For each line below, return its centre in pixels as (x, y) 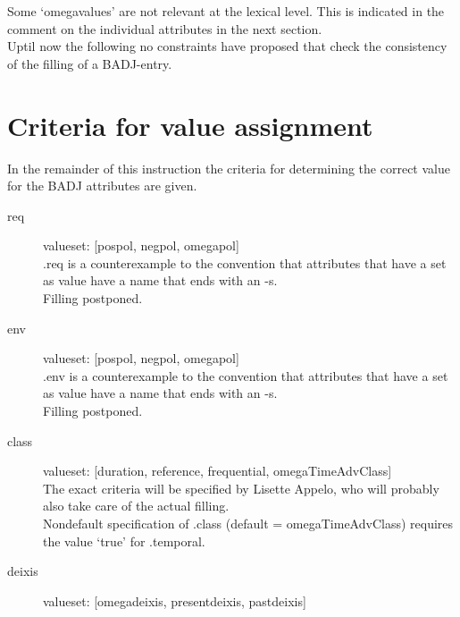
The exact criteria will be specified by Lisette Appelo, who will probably (241, 488)
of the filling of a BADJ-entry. (90, 63)
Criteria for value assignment (190, 125)
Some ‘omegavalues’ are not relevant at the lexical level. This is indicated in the (226, 11)
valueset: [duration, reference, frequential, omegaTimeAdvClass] (217, 471)
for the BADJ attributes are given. (102, 186)
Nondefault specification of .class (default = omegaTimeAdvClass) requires (248, 523)
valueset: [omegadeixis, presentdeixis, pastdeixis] (175, 600)
